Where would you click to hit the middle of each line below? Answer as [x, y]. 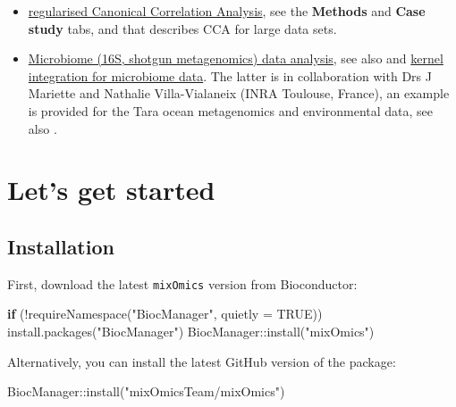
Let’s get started [111, 190]
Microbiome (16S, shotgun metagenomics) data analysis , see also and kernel [236, 58]
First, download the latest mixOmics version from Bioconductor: [182, 283]
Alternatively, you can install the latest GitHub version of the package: [202, 361]
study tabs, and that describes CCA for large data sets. [182, 28]
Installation [61, 246]
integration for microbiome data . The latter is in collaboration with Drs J [230, 75]
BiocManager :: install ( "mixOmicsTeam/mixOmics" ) [146, 391]
